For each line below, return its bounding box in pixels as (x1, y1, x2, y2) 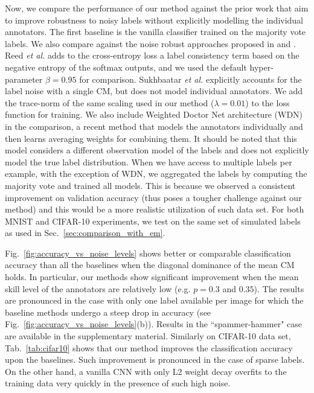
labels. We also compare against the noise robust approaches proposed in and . (5, 37, 296, 50)
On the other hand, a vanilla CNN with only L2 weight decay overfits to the (5, 365, 287, 377)
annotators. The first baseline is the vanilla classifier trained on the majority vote (5, 25, 306, 38)
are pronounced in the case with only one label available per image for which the (5, 294, 304, 307)
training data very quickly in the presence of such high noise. (5, 377, 231, 389)
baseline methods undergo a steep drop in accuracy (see (5, 305, 211, 318)
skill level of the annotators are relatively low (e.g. (5, 282, 191, 295)
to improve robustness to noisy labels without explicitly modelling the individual (5, 13, 304, 26)
